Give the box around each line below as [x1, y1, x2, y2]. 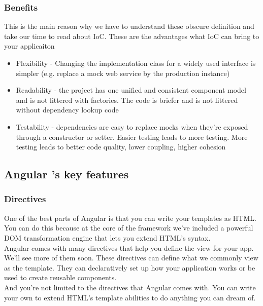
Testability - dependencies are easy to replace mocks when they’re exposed [16, 121, 248, 132]
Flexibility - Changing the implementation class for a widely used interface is [16, 58, 256, 68]
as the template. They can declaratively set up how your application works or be [4, 262, 255, 273]
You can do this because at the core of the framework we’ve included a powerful [4, 222, 253, 233]
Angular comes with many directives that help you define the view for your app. [4, 242, 254, 253]
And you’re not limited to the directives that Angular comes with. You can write [4, 282, 256, 292]
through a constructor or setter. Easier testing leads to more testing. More [16, 131, 248, 142]
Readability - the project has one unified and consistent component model [16, 85, 246, 95]
